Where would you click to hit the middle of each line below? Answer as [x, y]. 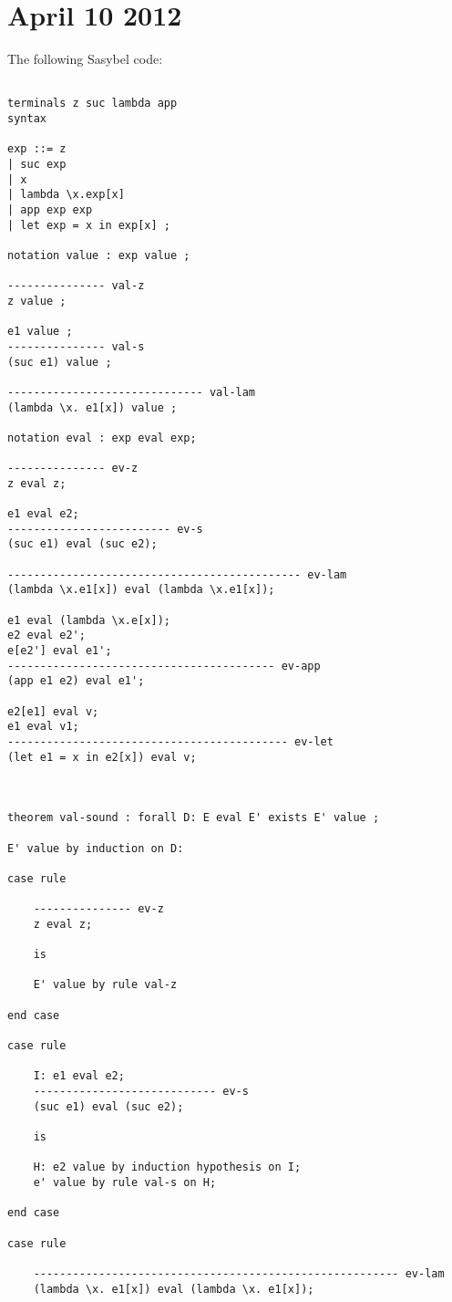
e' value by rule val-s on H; [125, 1182]
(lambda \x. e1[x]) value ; [92, 407]
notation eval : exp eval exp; [102, 437]
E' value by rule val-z [105, 985]
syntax [27, 119]
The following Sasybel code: [85, 59]
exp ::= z [37, 149]
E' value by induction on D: [96, 848]
